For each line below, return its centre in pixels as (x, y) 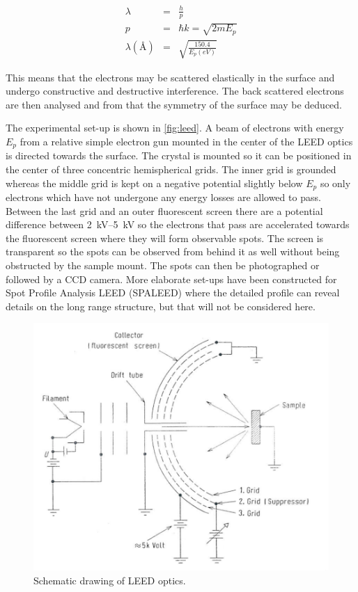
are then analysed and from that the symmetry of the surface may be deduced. (174, 104)
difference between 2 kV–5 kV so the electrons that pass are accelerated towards (178, 224)
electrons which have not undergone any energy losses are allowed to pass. (163, 197)
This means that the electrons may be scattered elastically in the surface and (170, 77)
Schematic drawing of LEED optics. (110, 580)
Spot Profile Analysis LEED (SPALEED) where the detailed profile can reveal (173, 293)
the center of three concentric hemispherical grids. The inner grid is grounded (171, 169)
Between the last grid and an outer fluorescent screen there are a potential (164, 210)
